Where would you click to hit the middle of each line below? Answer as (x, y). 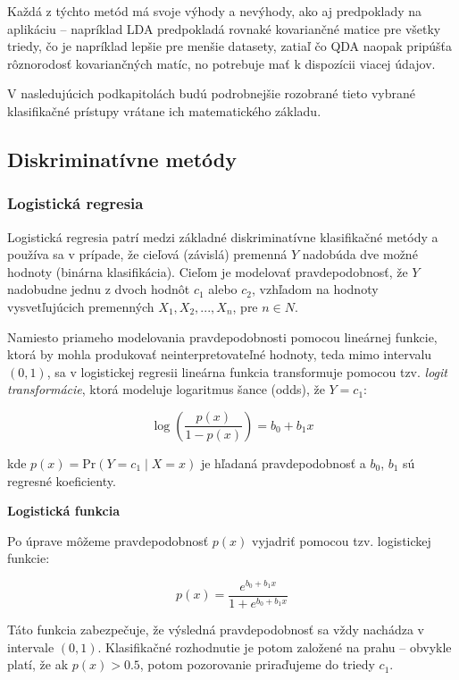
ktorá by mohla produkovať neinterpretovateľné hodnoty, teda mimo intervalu (220, 354)
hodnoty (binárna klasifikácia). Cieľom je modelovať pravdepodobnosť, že (208, 271)
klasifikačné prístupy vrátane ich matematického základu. (164, 110)
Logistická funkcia (64, 511)
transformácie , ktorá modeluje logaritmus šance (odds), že (166, 389)
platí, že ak (38, 664)
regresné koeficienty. (62, 480)
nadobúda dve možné (360, 254)
